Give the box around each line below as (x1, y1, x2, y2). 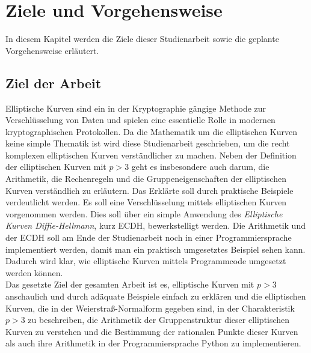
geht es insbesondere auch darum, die (131, 160, 269, 173)
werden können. (5, 266, 63, 279)
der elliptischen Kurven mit (5, 160, 106, 173)
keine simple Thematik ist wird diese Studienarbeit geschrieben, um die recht (5, 137, 290, 149)
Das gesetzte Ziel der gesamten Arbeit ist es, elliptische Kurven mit (5, 278, 254, 291)
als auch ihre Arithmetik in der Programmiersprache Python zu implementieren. (5, 337, 301, 349)
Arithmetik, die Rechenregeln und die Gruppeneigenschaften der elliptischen (5, 172, 286, 185)
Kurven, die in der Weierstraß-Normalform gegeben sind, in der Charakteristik (5, 301, 295, 314)
